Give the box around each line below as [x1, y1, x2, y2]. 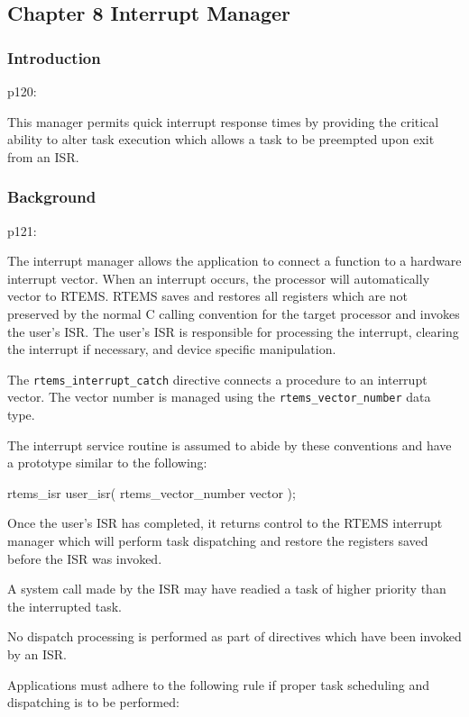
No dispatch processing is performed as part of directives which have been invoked [7, 627, 462, 646]
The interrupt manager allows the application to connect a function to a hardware [7, 251, 462, 270]
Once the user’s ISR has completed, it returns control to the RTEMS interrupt [7, 513, 443, 532]
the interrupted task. [7, 596, 122, 615]
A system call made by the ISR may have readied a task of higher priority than [7, 579, 446, 598]
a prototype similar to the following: [7, 453, 207, 472]
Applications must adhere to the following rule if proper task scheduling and [7, 675, 429, 694]
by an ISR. [7, 645, 67, 663]
